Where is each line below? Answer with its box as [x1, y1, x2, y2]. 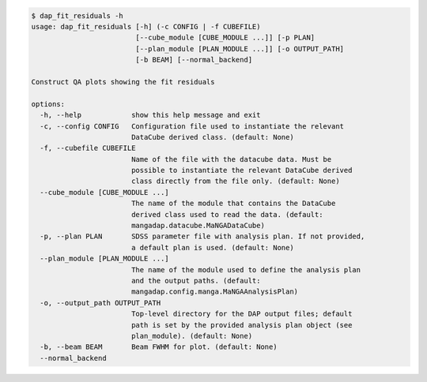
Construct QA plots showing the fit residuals [31, 77, 215, 86]
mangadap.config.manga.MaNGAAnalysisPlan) [130, 287, 299, 296]
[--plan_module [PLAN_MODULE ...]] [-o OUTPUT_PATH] [135, 44, 344, 53]
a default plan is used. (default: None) [130, 243, 294, 252]
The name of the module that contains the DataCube [130, 199, 336, 208]
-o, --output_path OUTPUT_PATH [40, 298, 161, 307]
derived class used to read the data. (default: [130, 210, 323, 219]
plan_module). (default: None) [130, 331, 253, 340]
